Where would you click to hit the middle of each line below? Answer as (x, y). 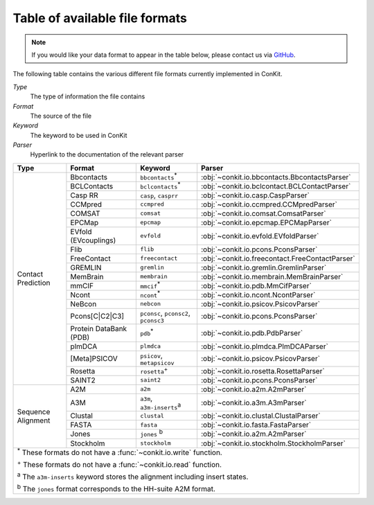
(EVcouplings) (93, 240)
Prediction (34, 283)
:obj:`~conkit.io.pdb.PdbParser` (252, 333)
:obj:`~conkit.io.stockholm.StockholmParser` (274, 443)
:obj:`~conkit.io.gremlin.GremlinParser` (264, 267)
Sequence (34, 412)
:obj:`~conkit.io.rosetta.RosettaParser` (263, 371)
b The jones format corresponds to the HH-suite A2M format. (116, 488)
